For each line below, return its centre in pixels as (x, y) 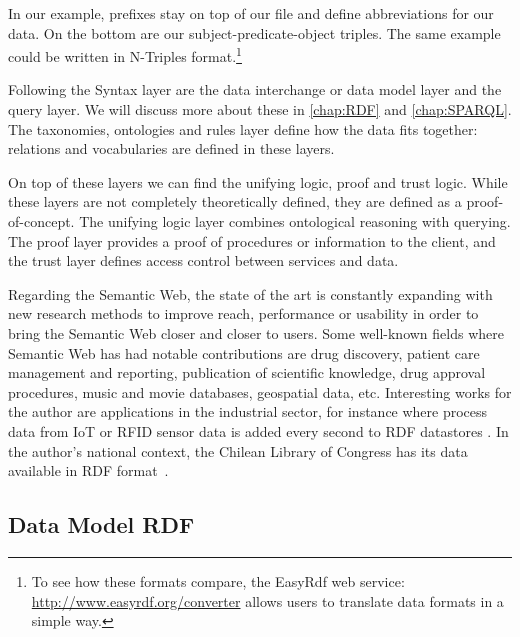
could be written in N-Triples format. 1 (125, 54)
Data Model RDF (101, 524)
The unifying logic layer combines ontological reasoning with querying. (295, 221)
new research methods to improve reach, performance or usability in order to (243, 313)
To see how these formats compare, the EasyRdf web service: (218, 580)
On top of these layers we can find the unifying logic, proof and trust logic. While (258, 181)
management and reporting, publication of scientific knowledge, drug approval (247, 372)
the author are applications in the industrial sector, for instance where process (248, 411)
